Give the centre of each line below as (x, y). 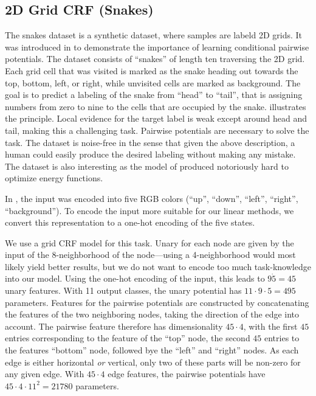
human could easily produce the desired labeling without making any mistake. (150, 154)
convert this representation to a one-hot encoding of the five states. (130, 222)
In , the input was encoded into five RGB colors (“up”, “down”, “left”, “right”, (152, 198)
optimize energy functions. (54, 178)
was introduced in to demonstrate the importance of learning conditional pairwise (157, 47)
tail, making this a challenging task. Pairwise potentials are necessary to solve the (157, 130)
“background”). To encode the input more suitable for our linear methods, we (149, 210)
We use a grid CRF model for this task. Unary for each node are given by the (149, 242)
